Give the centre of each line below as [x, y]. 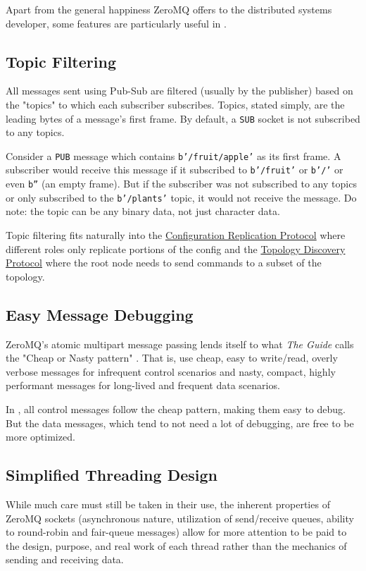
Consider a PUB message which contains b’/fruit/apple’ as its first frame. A [173, 155]
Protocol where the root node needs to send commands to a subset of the [164, 263]
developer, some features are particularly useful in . [116, 23]
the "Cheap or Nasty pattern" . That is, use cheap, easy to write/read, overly [172, 358]
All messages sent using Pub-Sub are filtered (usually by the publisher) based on [179, 91]
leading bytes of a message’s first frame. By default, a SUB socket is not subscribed [183, 118]
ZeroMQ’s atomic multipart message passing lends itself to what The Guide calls [180, 344]
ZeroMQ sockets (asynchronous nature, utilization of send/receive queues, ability [180, 518]
